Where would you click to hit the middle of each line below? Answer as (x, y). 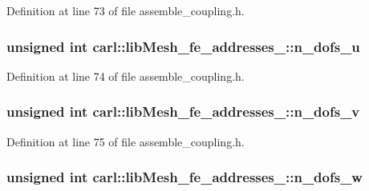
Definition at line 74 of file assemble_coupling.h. (126, 76)
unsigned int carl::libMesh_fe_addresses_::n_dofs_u (183, 46)
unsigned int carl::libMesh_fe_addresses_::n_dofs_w (184, 177)
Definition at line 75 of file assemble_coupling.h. (126, 141)
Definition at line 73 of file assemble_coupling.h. (126, 10)
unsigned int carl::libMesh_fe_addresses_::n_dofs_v (183, 111)
